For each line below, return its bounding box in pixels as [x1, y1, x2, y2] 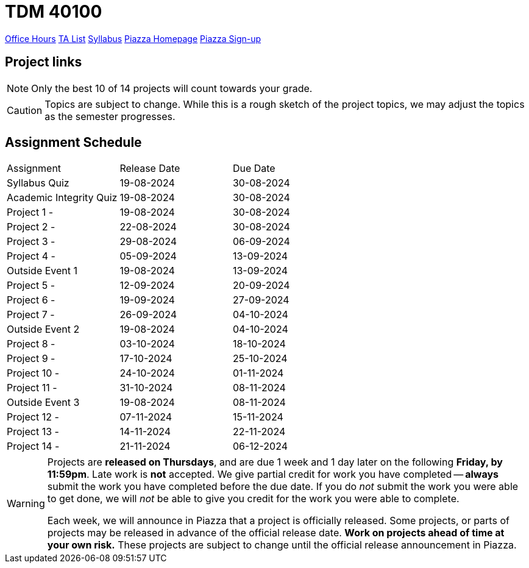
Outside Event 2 [7, 323, 80, 336]
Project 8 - [7, 338, 55, 350]
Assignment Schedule [5, 135, 142, 151]
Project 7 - [7, 308, 55, 321]
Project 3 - [7, 235, 55, 248]
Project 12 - [7, 411, 59, 424]
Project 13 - [7, 425, 59, 438]
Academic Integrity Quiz [7, 191, 118, 204]
